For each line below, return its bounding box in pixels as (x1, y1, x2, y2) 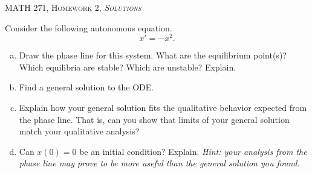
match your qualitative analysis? (19, 125, 140, 137)
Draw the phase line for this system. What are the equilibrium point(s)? (19, 49, 287, 61)
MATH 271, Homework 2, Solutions (5, 1, 141, 13)
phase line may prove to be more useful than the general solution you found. (19, 157, 300, 169)
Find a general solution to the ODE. (19, 81, 154, 93)
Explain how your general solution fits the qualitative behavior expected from (19, 101, 307, 114)
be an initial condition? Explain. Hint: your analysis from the (79, 145, 307, 157)
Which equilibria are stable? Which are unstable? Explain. (19, 60, 236, 73)
